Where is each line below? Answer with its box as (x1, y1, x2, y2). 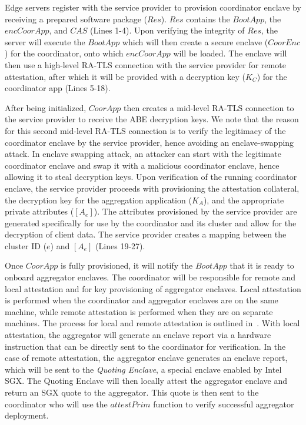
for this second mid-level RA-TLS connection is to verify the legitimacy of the (5, 124, 286, 136)
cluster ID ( (5, 239, 47, 252)
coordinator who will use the (5, 397, 108, 410)
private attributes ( (5, 205, 74, 217)
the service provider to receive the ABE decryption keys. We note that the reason (5, 113, 299, 125)
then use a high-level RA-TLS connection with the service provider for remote (5, 58, 286, 71)
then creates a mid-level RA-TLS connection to (123, 101, 294, 113)
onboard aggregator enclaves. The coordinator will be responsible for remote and (5, 271, 296, 283)
